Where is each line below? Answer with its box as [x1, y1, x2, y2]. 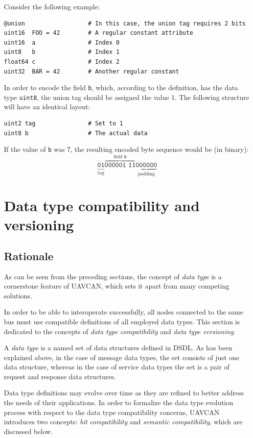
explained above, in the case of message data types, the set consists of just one [4, 352, 239, 362]
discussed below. [4, 426, 53, 436]
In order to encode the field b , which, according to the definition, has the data [4, 82, 238, 93]
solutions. [4, 290, 32, 300]
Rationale [4, 248, 53, 263]
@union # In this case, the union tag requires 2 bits [4, 20, 246, 27]
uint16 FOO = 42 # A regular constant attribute [4, 29, 193, 37]
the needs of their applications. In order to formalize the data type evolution [4, 397, 233, 408]
